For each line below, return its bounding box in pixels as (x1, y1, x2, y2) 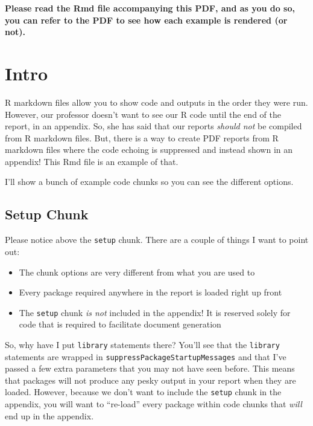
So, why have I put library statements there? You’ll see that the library (5, 338, 280, 350)
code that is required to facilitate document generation (19, 318, 221, 331)
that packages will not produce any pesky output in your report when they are (5, 373, 296, 386)
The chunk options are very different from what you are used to (19, 265, 255, 278)
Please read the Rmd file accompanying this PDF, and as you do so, (5, 2, 295, 14)
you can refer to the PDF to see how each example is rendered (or (5, 13, 288, 26)
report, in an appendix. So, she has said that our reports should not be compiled (5, 120, 302, 132)
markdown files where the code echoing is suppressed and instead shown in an (5, 143, 293, 156)
